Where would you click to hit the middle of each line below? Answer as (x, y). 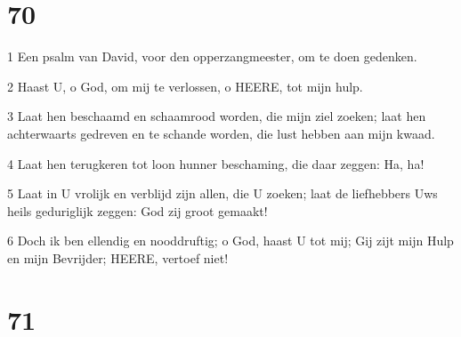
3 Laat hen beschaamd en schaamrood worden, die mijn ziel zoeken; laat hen (217, 116)
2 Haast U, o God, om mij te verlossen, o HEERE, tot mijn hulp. (185, 86)
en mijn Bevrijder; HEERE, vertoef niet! (118, 257)
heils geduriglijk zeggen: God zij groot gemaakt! (137, 210)
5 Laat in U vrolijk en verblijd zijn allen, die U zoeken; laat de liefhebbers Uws (222, 193)
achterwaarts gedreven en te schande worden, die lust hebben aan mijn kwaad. (221, 133)
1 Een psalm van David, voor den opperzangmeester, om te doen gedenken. (212, 56)
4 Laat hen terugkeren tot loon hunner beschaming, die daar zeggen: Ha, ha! (216, 163)
